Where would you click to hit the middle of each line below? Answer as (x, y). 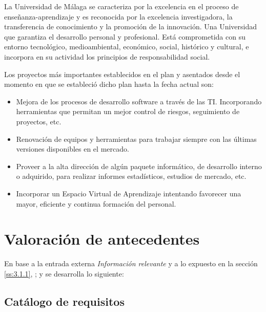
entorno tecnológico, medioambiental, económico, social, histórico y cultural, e (127, 47)
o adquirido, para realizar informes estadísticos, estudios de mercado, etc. (131, 176)
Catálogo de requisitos (64, 301)
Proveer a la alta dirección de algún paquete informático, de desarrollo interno (139, 166)
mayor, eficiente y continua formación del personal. (96, 203)
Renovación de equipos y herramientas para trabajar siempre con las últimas (136, 139)
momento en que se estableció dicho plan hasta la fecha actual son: (109, 84)
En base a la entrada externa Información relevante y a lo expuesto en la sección (131, 263)
